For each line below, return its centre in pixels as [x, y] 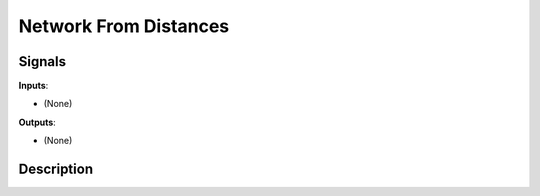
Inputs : [33, 86]
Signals [42, 61]
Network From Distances [124, 26]
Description [56, 169]
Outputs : [37, 122]
